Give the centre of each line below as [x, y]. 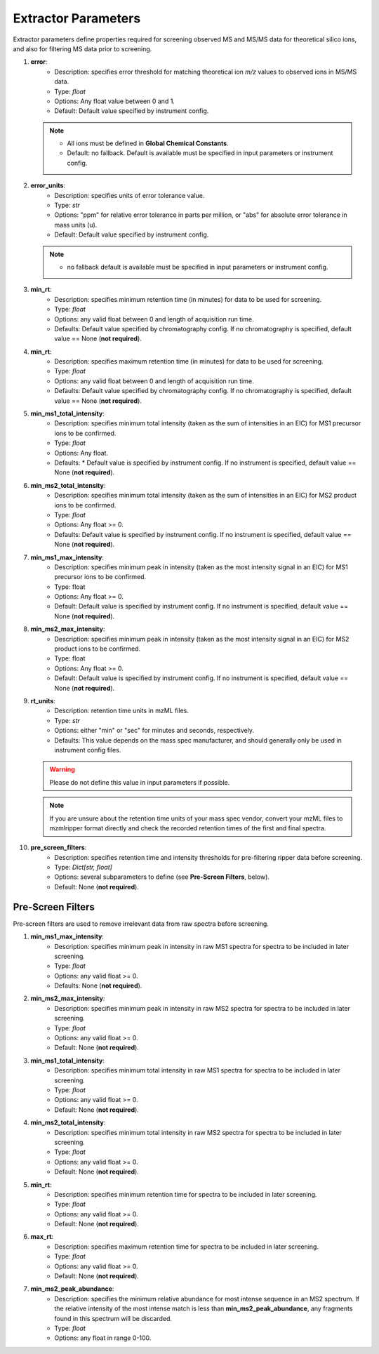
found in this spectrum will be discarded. [113, 1318]
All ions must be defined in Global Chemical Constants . [148, 143]
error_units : [48, 185]
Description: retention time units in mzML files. [121, 711]
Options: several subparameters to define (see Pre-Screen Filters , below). [162, 877]
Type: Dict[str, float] [83, 868]
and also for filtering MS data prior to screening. [82, 48]
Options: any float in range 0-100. [103, 1338]
